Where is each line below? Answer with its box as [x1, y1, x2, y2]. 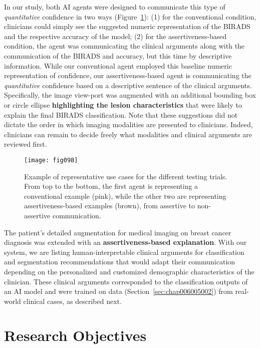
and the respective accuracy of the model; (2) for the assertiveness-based [4, 31, 227, 41]
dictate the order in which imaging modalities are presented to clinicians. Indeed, [4, 119, 253, 130]
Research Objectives [4, 325, 147, 345]
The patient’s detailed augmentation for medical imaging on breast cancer [4, 227, 231, 237]
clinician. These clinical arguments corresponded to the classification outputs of [4, 276, 248, 286]
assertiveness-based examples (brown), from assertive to [24, 200, 195, 211]
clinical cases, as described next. [23, 295, 122, 306]
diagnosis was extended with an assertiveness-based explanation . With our [4, 237, 247, 247]
